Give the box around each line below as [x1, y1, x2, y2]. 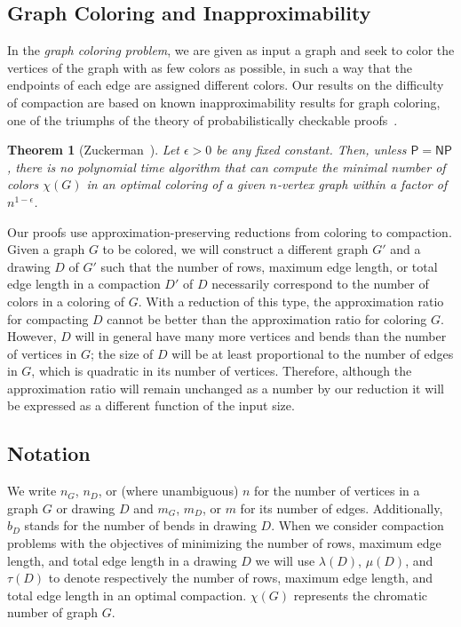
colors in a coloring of [7, 291, 124, 310]
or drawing [56, 498, 115, 517]
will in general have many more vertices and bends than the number [75, 327, 447, 345]
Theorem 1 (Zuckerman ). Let [7, 140, 179, 159]
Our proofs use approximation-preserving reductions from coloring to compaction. [7, 222, 452, 241]
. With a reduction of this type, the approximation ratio [138, 291, 444, 310]
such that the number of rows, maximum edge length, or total [100, 257, 438, 275]
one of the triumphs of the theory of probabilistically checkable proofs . [7, 110, 398, 129]
